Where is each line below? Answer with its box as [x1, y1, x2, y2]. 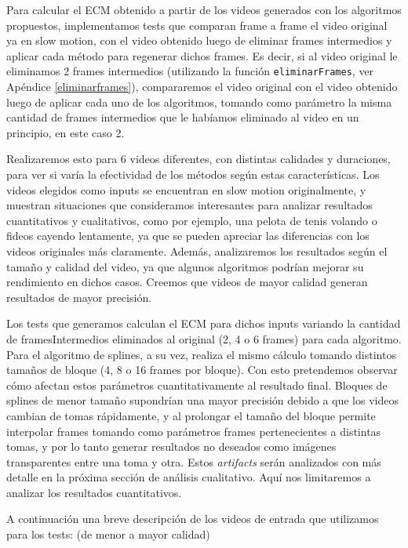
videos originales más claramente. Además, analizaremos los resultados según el [6, 242, 388, 259]
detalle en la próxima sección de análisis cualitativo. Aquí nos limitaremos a [6, 469, 371, 485]
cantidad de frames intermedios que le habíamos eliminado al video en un [6, 109, 359, 125]
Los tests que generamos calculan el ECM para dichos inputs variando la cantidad [6, 315, 401, 332]
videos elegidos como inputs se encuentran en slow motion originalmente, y [6, 181, 366, 198]
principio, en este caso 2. [6, 124, 125, 140]
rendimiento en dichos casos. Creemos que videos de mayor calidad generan [6, 274, 368, 290]
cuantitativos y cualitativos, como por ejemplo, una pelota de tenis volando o [6, 212, 377, 228]
